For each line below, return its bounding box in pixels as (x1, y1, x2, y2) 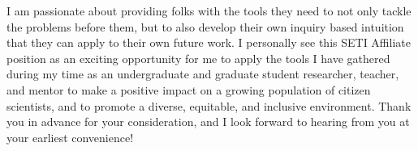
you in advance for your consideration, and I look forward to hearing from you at (6, 113, 410, 130)
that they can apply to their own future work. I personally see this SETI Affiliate (6, 34, 411, 51)
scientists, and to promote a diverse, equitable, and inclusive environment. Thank (6, 97, 412, 114)
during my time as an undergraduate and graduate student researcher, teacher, (6, 65, 399, 82)
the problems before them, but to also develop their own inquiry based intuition (6, 18, 404, 35)
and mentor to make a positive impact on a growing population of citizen (6, 81, 371, 98)
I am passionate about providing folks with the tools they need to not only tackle (6, 2, 412, 19)
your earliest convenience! (6, 128, 134, 145)
